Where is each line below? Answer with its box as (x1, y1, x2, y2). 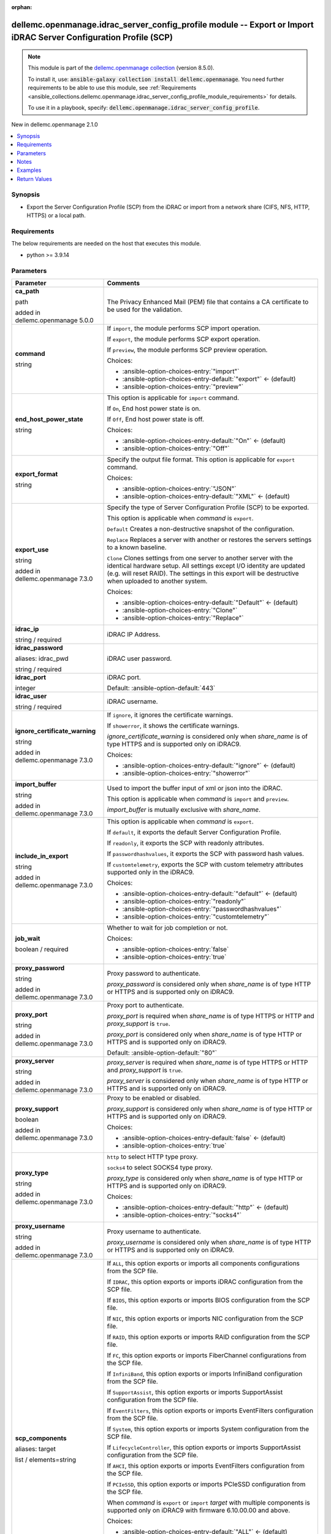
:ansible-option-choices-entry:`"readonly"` (122, 896, 246, 905)
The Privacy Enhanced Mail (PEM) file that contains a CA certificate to (107, 298, 309, 306)
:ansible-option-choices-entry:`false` (122, 945, 229, 954)
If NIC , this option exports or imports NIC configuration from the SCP (107, 1314, 303, 1322)
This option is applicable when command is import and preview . (107, 795, 289, 803)
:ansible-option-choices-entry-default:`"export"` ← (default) (122, 374, 296, 383)
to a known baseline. (107, 543, 167, 552)
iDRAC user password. (107, 654, 172, 663)
